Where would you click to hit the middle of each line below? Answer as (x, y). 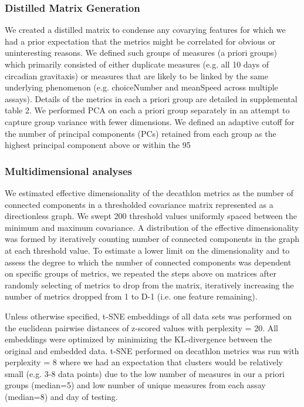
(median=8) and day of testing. (61, 397)
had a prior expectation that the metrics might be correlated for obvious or (140, 41)
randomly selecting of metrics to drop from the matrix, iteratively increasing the (149, 285)
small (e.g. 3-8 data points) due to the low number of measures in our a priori (145, 373)
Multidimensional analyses (68, 171)
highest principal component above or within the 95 (98, 145)
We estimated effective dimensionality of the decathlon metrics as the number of (149, 192)
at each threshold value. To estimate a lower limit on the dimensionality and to (147, 250)
